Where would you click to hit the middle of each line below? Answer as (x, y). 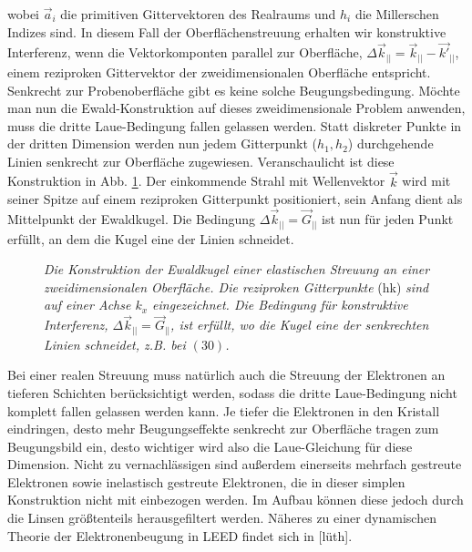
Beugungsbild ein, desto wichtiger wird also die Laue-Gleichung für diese (210, 446)
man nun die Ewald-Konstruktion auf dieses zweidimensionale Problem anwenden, (236, 108)
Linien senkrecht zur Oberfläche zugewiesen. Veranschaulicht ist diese (201, 161)
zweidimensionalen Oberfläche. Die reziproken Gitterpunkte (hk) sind (236, 286)
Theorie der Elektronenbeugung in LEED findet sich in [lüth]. (180, 535)
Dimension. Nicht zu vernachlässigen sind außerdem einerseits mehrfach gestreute (235, 464)
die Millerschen (397, 14)
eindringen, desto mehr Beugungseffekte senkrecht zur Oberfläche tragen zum (223, 429)
